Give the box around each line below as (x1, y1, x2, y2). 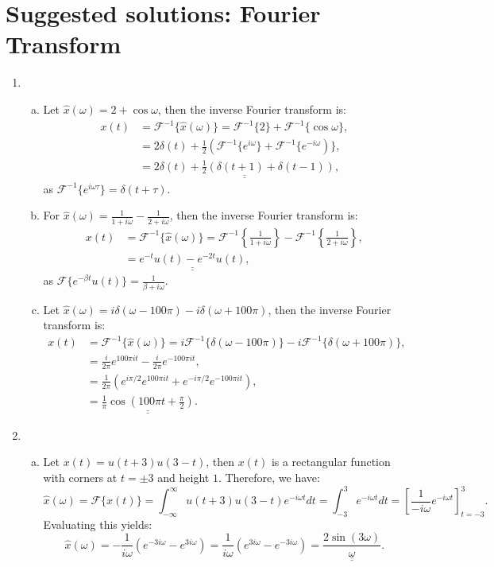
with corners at (43, 468, 118, 485)
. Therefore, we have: (218, 468, 320, 485)
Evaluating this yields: (43, 515, 152, 532)
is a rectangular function (271, 453, 391, 470)
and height (157, 468, 210, 485)
